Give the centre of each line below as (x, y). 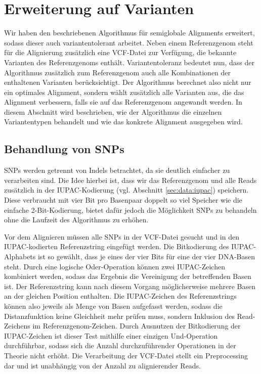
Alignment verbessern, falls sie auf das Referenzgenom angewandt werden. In (123, 102)
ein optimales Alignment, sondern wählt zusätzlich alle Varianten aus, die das (124, 92)
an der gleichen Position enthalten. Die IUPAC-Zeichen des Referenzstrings (120, 296)
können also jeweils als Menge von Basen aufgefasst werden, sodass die (113, 306)
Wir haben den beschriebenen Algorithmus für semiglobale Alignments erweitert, (129, 33)
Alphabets (20, 256)
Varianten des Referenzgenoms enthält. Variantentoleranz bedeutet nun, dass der (129, 62)
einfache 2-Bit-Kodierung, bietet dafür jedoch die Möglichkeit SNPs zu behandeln (130, 209)
